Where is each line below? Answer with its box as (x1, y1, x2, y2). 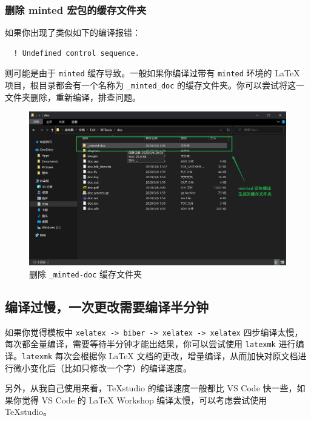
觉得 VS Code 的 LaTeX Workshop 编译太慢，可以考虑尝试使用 (21, 393, 267, 406)
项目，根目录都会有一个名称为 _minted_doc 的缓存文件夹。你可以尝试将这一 (5, 79, 305, 91)
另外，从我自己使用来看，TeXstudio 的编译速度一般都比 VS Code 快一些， (5, 382, 297, 394)
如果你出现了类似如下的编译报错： (5, 26, 141, 39)
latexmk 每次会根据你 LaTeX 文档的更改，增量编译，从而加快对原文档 (22, 349, 298, 362)
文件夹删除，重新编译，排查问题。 (5, 90, 141, 103)
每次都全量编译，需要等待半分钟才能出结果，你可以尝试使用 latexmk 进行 (5, 337, 296, 350)
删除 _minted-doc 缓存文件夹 (29, 267, 142, 280)
